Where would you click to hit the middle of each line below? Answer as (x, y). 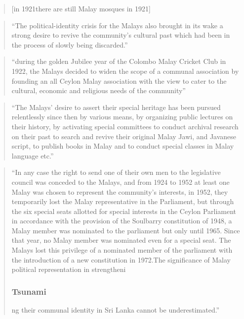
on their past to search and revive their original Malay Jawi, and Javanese (124, 136)
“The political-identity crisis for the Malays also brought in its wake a (117, 25)
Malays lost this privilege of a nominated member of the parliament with (122, 250)
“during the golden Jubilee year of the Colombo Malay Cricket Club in (119, 61)
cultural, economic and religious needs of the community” (99, 90)
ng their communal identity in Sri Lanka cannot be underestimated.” (116, 310)
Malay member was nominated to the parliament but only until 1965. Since (126, 230)
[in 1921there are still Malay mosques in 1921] (81, 8)
